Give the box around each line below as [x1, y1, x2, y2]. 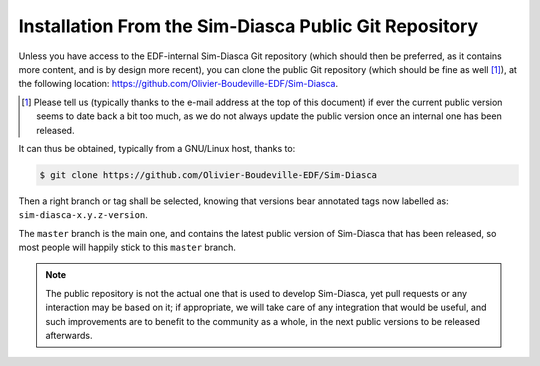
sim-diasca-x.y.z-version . [18, 209, 149, 221]
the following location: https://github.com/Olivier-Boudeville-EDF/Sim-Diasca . [18, 78, 339, 90]
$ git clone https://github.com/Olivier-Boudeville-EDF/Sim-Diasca [39, 169, 378, 180]
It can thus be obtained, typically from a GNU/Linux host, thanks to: [18, 142, 296, 154]
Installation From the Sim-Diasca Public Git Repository [18, 15, 479, 37]
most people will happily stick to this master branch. [18, 241, 237, 254]
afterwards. [45, 329, 93, 341]
